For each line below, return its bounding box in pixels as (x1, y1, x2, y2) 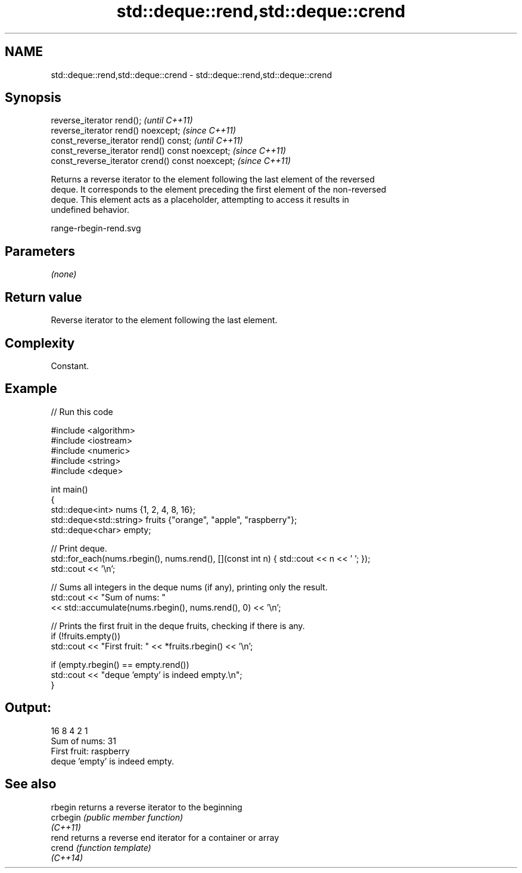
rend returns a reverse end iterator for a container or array (51, 832, 279, 843)
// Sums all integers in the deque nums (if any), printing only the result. (51, 581, 328, 592)
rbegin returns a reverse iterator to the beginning (51, 801, 243, 812)
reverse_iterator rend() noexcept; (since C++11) (51, 125, 236, 136)
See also (5, 776, 57, 792)
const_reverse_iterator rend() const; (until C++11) (51, 135, 243, 146)
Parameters (5, 243, 75, 259)
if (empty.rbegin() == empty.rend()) (51, 659, 189, 670)
